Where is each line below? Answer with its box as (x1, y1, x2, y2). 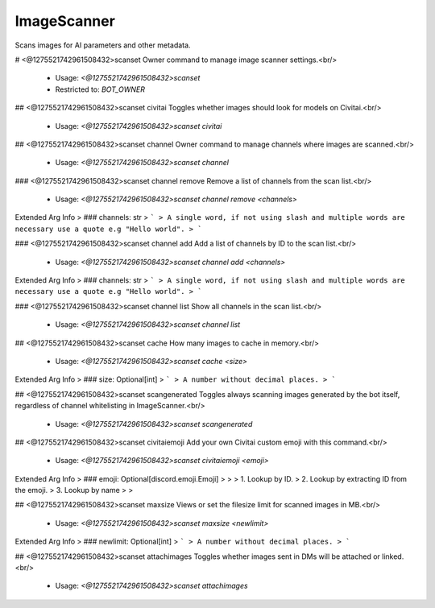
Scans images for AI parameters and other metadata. (14, 40, 191, 50)
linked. (381, 552, 404, 561)
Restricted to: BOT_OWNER (55, 85, 145, 94)
